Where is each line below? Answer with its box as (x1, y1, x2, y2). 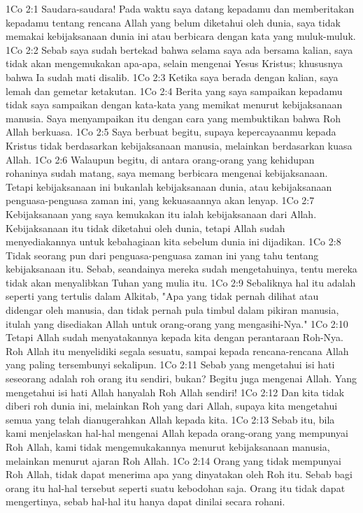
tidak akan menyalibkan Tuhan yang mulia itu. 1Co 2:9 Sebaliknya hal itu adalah (6, 275, 356, 289)
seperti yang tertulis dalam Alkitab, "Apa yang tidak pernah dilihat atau (6, 289, 319, 303)
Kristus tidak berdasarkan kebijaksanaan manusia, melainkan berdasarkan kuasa (6, 138, 353, 152)
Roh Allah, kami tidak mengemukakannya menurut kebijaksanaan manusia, (6, 440, 330, 454)
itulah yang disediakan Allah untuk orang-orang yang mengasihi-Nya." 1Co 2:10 (6, 316, 348, 331)
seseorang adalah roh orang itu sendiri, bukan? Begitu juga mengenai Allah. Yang (6, 371, 357, 386)
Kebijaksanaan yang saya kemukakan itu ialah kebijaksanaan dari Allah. (6, 206, 317, 221)
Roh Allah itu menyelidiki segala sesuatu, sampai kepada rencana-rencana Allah (6, 343, 349, 358)
